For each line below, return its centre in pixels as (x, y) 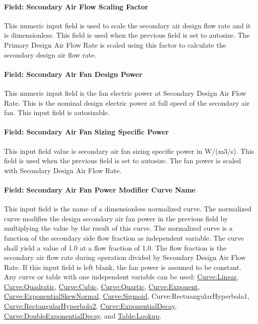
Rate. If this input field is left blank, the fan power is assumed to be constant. (123, 267)
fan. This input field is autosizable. (57, 112)
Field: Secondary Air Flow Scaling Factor (76, 6)
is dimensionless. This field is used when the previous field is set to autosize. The (127, 35)
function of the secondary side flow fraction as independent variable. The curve (124, 237)
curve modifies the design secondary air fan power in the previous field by (116, 218)
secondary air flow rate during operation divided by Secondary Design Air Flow (125, 257)
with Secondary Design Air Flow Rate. (63, 170)
